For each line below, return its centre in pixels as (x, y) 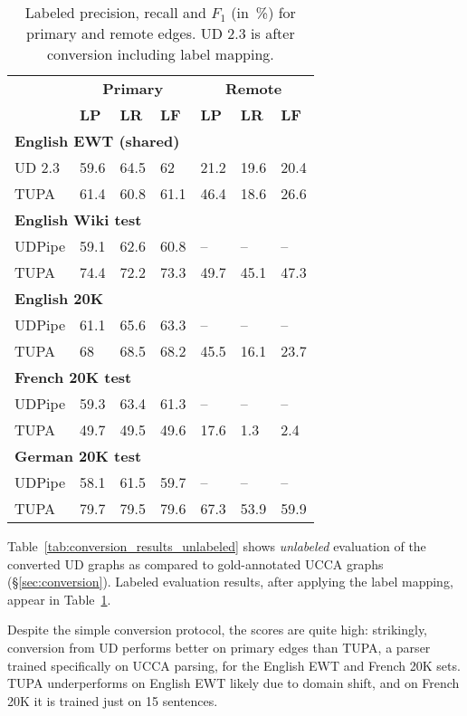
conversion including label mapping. (160, 54)
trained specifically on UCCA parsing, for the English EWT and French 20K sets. (234, 665)
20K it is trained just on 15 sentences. (113, 700)
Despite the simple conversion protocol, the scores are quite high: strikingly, (218, 630)
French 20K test (73, 377)
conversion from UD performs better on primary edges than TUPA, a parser (219, 647)
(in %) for (263, 12)
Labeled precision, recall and (115, 12)
